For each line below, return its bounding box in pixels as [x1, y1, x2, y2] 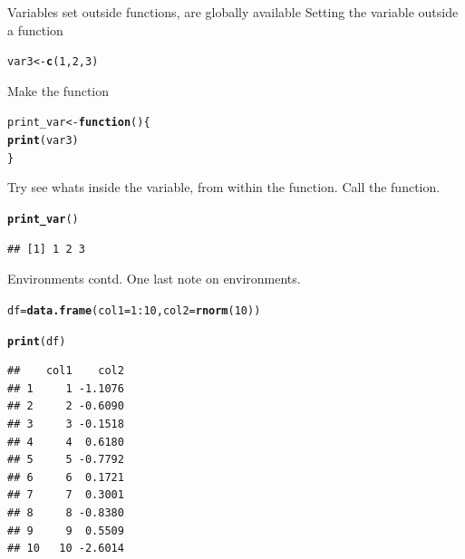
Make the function [7, 81, 110, 100]
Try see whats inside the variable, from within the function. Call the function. [7, 178, 441, 197]
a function [7, 20, 63, 39]
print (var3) [7, 134, 79, 148]
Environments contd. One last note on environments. [7, 269, 301, 288]
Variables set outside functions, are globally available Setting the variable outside [7, 3, 459, 21]
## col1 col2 [7, 364, 124, 378]
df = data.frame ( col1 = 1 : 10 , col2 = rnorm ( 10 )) [7, 304, 261, 317]
